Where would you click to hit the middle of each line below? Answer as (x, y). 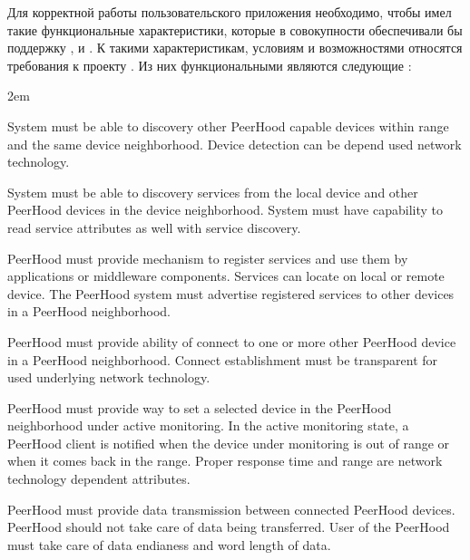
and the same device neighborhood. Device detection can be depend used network (235, 144)
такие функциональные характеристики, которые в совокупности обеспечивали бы (235, 29)
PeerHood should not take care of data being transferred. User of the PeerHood (229, 527)
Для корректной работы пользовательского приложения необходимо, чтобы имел (230, 12)
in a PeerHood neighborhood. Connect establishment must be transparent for (223, 359)
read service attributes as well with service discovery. (154, 227)
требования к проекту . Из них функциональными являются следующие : (210, 65)
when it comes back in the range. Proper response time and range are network (225, 461)
